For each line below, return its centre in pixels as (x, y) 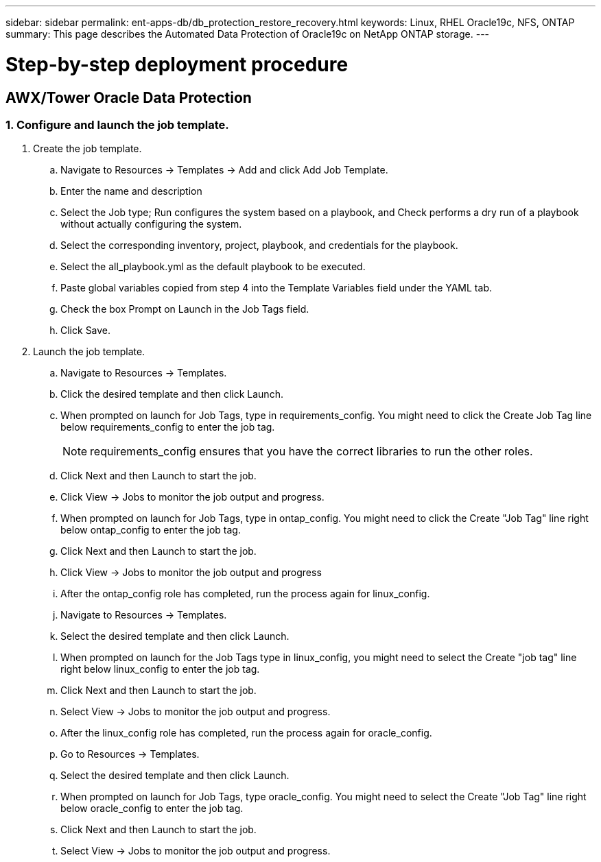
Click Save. (86, 331)
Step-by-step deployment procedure (177, 64)
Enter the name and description (131, 191)
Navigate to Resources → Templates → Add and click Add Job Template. (224, 170)
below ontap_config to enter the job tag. (151, 530)
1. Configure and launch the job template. (117, 124)
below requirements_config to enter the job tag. (168, 427)
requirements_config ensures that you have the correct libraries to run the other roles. (311, 452)
